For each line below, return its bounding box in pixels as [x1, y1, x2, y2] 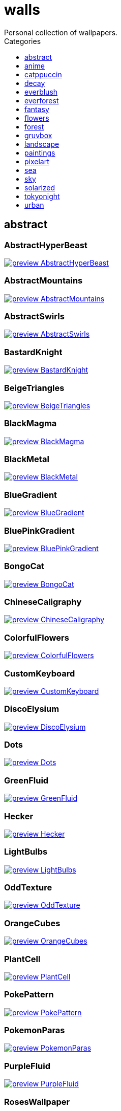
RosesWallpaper [4, 1096, 70, 1107]
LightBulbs [4, 846, 48, 857]
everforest [24, 96, 59, 105]
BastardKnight [4, 346, 63, 357]
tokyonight [24, 191, 60, 201]
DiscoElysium [4, 704, 59, 714]
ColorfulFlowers [4, 632, 69, 643]
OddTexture [4, 882, 52, 893]
